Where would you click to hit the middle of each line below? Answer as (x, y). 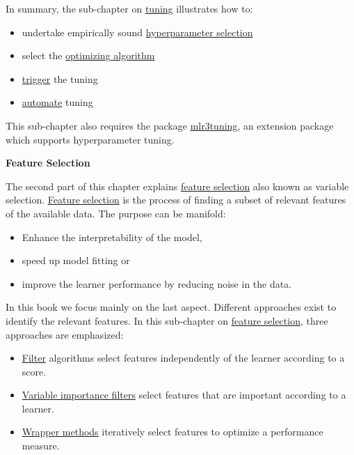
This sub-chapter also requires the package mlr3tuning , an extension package (170, 125)
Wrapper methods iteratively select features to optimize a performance (172, 432)
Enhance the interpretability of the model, (112, 237)
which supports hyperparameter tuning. (90, 139)
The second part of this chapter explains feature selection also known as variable (177, 186)
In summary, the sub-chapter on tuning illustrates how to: (129, 8)
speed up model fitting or (76, 260)
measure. (41, 446)
